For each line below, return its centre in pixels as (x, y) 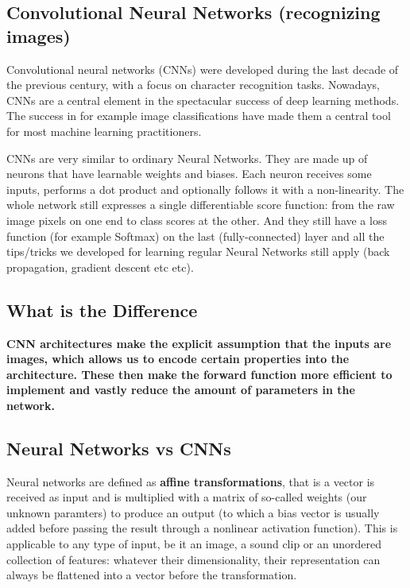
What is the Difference (102, 309)
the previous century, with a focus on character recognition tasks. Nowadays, (193, 85)
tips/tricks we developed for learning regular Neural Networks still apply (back (198, 251)
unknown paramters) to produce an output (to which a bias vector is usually (193, 512)
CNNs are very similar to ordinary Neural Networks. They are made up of (187, 158)
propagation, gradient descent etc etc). (100, 267)
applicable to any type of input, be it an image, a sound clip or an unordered (194, 544)
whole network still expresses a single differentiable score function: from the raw (201, 205)
